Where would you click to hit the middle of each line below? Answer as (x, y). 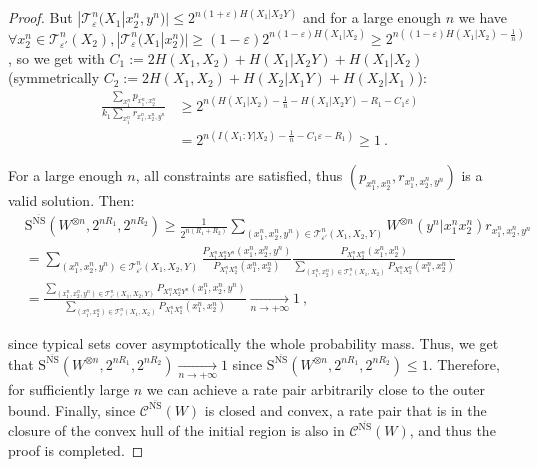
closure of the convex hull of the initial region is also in (176, 430)
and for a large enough (372, 17)
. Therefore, (464, 363)
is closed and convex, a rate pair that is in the (345, 409)
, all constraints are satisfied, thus (239, 175)
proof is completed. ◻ (76, 449)
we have (483, 17)
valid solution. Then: (71, 200)
